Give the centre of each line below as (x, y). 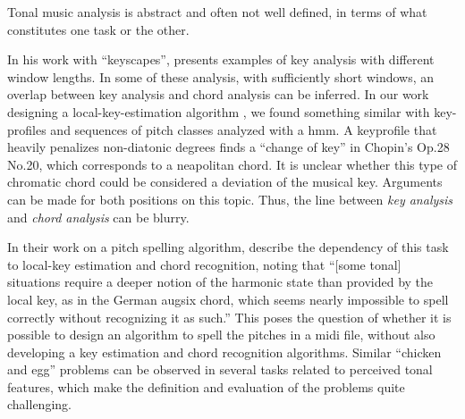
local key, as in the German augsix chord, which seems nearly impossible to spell (228, 299)
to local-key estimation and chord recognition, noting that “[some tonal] (204, 264)
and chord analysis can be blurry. (98, 217)
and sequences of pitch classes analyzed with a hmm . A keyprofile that (244, 129)
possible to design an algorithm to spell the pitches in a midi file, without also (221, 335)
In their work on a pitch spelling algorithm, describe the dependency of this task (228, 247)
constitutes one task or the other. (98, 29)
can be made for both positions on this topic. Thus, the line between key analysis (230, 199)
